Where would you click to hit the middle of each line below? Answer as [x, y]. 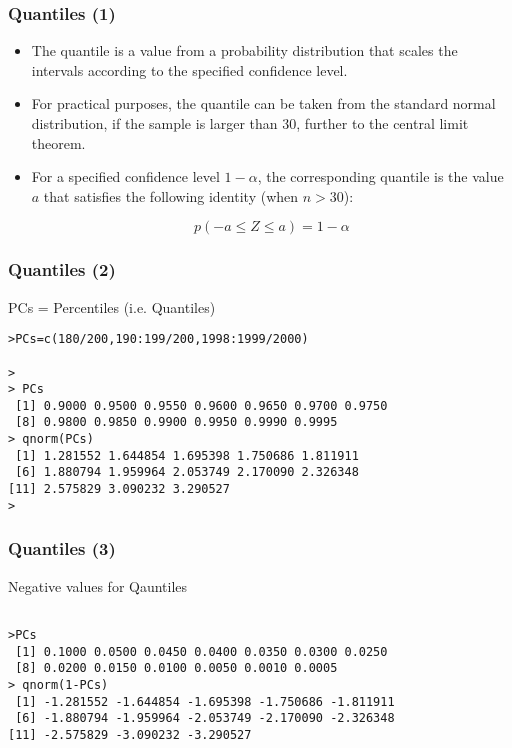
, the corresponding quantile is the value [380, 176]
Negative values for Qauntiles [98, 585]
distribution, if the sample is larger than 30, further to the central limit [250, 123]
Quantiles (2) [62, 269]
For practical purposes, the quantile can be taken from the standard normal [263, 103]
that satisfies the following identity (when [171, 195]
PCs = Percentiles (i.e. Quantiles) [112, 306]
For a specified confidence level [125, 176]
